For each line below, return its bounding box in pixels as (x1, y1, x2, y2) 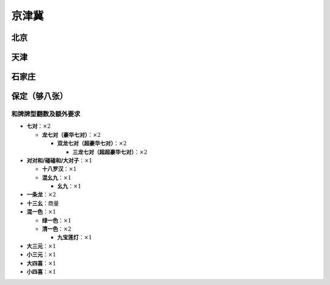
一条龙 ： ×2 (26, 191, 56, 198)
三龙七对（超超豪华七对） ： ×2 (72, 148, 148, 155)
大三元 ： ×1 (26, 242, 56, 250)
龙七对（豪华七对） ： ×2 (42, 131, 101, 138)
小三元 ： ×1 (26, 251, 56, 258)
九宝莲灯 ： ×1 (57, 234, 92, 241)
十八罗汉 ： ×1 (42, 165, 77, 172)
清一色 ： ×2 (42, 225, 71, 232)
